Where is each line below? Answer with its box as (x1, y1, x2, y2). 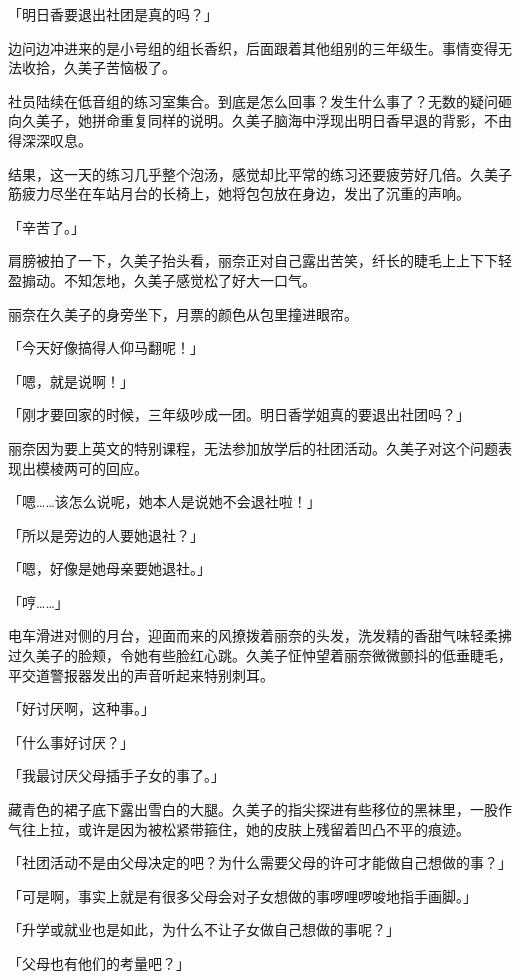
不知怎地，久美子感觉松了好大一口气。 (63, 269, 316, 290)
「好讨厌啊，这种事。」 (8, 698, 155, 719)
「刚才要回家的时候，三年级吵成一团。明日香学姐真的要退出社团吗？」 (8, 404, 470, 425)
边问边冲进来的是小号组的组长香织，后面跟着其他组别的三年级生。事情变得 (8, 37, 498, 58)
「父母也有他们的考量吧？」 (8, 953, 190, 973)
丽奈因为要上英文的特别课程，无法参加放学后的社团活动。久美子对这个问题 (8, 437, 498, 458)
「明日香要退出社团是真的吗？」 (8, 4, 218, 24)
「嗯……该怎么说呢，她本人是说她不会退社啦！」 (8, 491, 321, 512)
